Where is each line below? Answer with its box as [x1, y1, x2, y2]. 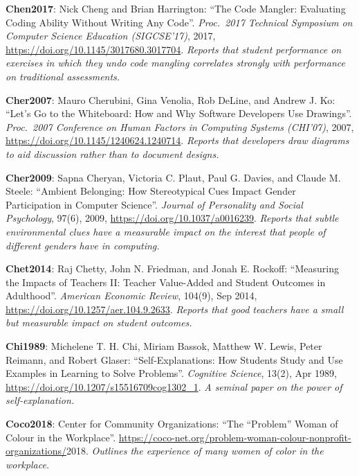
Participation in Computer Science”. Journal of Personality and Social [6, 197, 303, 211]
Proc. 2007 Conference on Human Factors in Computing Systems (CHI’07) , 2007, [6, 119, 354, 134]
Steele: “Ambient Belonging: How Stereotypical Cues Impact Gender [6, 184, 296, 198]
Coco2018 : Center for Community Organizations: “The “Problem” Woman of [6, 416, 338, 431]
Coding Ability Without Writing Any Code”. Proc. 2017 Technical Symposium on [6, 15, 353, 29]
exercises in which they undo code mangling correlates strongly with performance [6, 55, 346, 70]
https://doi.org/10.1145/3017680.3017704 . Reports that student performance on [6, 42, 342, 56]
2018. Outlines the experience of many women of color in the [66, 443, 324, 458]
